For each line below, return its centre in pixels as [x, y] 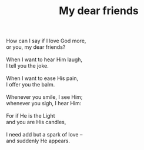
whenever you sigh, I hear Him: [44, 104]
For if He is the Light [31, 116]
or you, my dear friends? [36, 47]
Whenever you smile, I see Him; [44, 97]
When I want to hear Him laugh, [44, 59]
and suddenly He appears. [38, 141]
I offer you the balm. [31, 85]
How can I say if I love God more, [46, 41]
